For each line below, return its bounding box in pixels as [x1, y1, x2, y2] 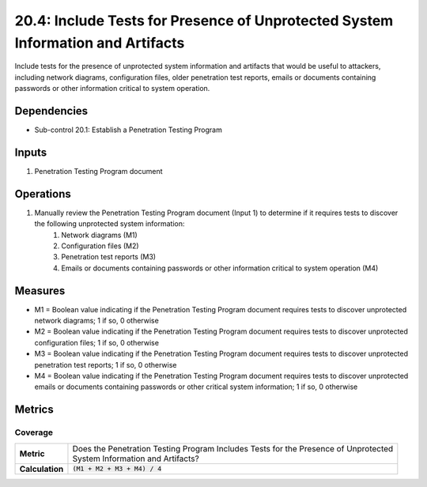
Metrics [14, 403, 55, 417]
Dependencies [14, 104, 89, 118]
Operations [14, 187, 71, 201]
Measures [14, 284, 66, 297]
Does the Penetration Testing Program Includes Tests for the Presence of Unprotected [72, 443, 394, 454]
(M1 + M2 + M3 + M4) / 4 [72, 465, 162, 474]
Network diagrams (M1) [61, 230, 138, 240]
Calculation [19, 463, 64, 474]
